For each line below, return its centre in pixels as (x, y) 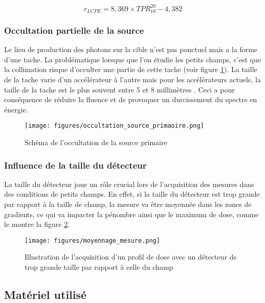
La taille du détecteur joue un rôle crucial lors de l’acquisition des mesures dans (129, 184)
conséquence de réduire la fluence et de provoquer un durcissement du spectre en (131, 99)
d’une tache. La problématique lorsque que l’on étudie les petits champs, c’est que (132, 59)
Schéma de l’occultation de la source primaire (96, 142)
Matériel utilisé (46, 294)
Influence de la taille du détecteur (75, 165)
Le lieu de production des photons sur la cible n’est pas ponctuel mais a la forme (131, 49)
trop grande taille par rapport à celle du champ (99, 267)
